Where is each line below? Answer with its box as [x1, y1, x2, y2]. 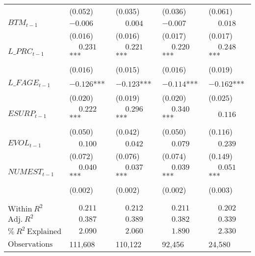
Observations [8, 240, 53, 248]
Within [8, 205, 32, 213]
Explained [27, 227, 62, 235]
